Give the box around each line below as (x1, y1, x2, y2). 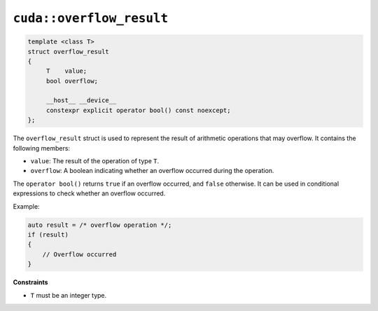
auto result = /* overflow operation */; (27, 221, 172, 229)
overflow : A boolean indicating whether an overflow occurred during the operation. (30, 167, 274, 175)
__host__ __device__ (45, 97, 117, 104)
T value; (45, 67, 87, 75)
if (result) (27, 230, 69, 238)
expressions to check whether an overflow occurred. (13, 189, 166, 198)
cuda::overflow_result (13, 11, 169, 26)
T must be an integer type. (30, 291, 107, 299)
